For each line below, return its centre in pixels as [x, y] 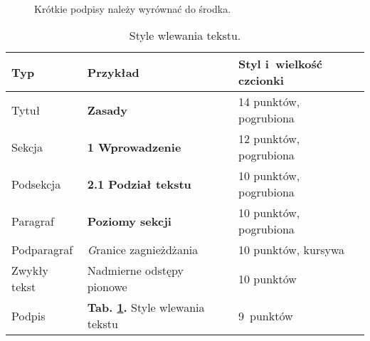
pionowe [107, 287]
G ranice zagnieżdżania [143, 250]
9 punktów [266, 315]
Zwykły [30, 271]
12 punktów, [269, 139]
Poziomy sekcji [129, 221]
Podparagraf [42, 250]
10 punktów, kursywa [292, 250]
